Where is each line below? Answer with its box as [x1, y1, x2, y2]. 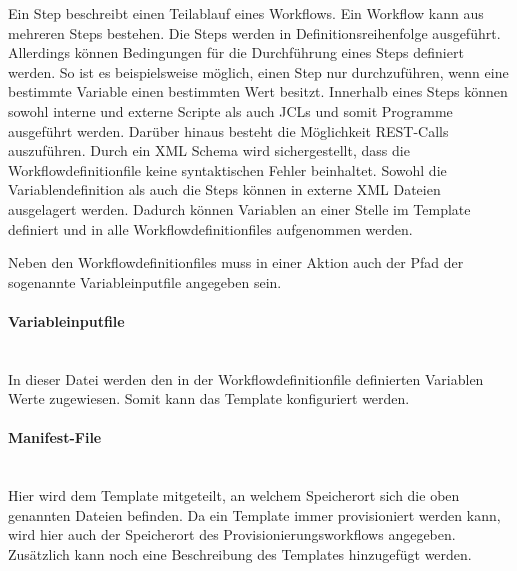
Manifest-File [8, 427, 102, 448]
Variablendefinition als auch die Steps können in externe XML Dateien [8, 179, 441, 200]
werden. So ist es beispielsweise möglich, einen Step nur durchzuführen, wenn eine [8, 61, 509, 82]
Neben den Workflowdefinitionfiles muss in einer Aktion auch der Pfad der [8, 252, 464, 273]
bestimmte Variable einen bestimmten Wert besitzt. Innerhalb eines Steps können [8, 81, 508, 102]
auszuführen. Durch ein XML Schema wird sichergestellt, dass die [8, 140, 410, 161]
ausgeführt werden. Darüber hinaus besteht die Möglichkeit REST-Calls [8, 120, 449, 141]
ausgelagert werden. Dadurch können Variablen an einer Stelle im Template [8, 198, 471, 219]
